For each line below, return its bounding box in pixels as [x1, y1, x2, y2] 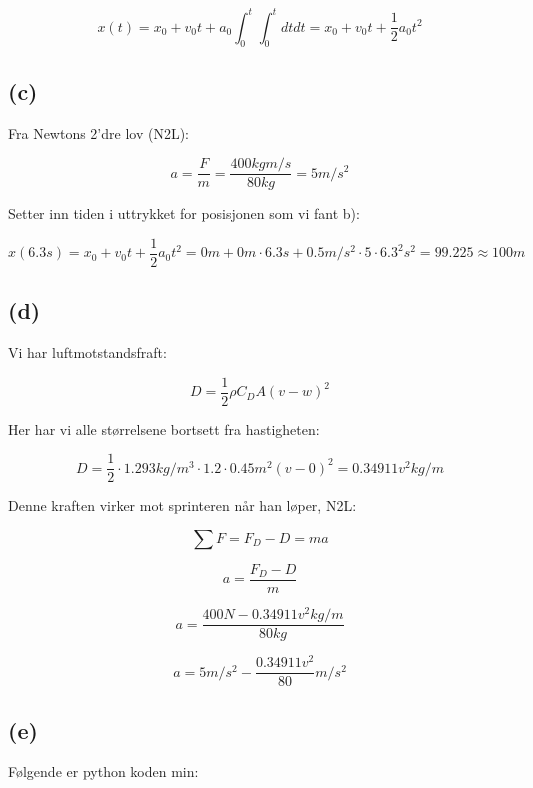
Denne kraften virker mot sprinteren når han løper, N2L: [8, 495, 357, 516]
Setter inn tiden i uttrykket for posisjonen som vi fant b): [8, 203, 360, 224]
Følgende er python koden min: [8, 761, 199, 782]
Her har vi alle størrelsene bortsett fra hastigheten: [8, 418, 320, 439]
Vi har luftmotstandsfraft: [8, 342, 167, 363]
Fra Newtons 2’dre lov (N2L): [8, 122, 189, 143]
